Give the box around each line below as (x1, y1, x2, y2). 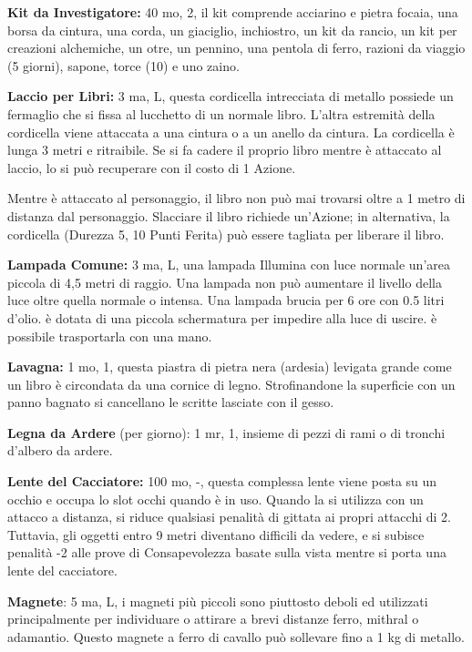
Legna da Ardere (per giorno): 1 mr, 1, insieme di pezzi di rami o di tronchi (7, 423, 446, 442)
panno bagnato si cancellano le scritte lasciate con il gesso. (7, 392, 334, 412)
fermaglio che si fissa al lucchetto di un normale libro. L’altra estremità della (7, 104, 436, 123)
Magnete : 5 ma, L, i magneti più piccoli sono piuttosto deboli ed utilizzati (7, 591, 428, 610)
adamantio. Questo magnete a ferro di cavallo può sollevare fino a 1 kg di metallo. (7, 627, 465, 646)
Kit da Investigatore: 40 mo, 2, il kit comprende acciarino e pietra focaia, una (7, 3, 458, 21)
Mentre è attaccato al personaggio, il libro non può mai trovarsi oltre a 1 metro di (7, 188, 466, 208)
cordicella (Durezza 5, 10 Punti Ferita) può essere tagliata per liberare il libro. (7, 224, 445, 243)
